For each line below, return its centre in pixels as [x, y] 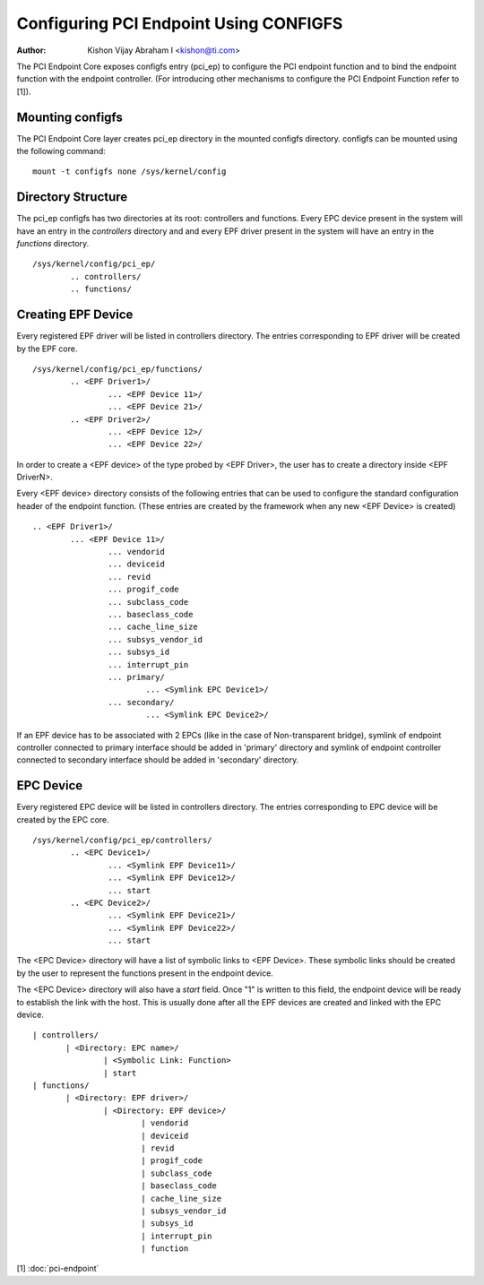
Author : [31, 50]
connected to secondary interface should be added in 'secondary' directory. [158, 760]
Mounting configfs [69, 117]
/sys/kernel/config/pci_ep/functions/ [118, 369]
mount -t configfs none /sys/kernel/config [130, 172]
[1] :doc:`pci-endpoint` [58, 1269]
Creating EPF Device [75, 315]
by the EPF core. [47, 349]
